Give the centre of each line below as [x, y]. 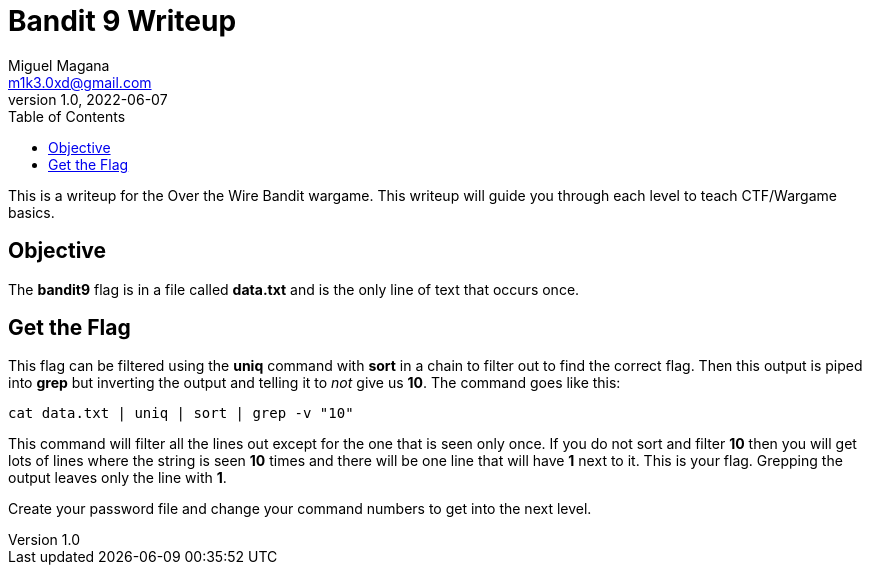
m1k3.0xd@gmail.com [80, 82]
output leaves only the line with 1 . [117, 478]
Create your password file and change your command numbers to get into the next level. [300, 509]
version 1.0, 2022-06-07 [88, 99]
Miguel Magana [59, 65]
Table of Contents [67, 116]
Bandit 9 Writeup [122, 21]
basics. [31, 212]
